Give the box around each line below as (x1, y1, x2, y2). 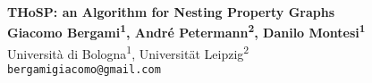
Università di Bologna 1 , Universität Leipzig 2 (7, 41, 249, 62)
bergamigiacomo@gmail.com (7, 63, 161, 77)
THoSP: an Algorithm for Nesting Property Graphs (7, 3, 335, 21)
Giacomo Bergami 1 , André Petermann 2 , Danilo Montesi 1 (7, 21, 366, 42)
